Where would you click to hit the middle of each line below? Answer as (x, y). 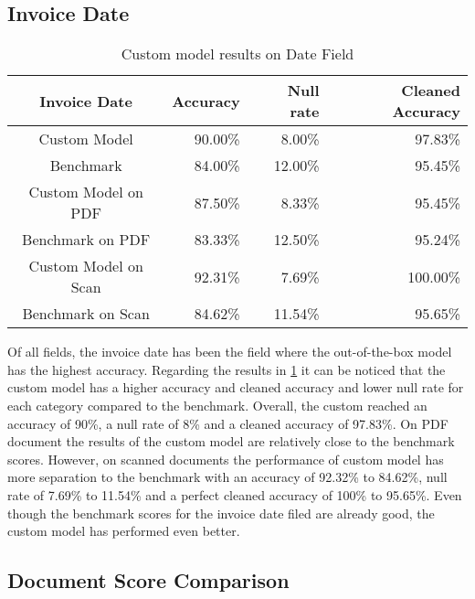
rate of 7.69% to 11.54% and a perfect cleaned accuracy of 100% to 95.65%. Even (235, 494)
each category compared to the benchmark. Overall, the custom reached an (217, 405)
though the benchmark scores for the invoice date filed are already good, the (221, 513)
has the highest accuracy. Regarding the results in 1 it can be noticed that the (227, 369)
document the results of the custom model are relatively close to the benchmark (231, 441)
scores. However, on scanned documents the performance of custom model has (226, 459)
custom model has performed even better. (124, 531)
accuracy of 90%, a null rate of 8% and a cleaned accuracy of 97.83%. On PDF (228, 423)
